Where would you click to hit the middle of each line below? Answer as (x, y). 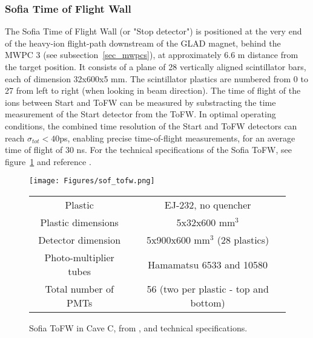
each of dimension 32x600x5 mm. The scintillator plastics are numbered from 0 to (156, 78)
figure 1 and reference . (48, 161)
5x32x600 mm (206, 222)
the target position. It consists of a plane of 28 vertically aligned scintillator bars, (156, 67)
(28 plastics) (243, 240)
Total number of (79, 289)
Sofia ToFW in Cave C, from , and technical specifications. (138, 328)
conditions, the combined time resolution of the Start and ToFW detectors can (151, 125)
